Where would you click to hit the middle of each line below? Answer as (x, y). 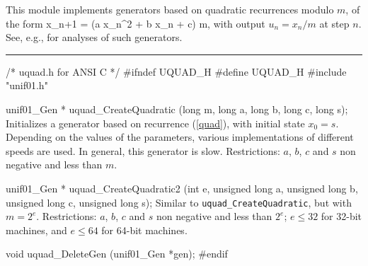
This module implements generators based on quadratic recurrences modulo (170, 9)
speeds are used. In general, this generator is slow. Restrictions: (143, 150)
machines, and (36, 230)
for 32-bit (341, 216)
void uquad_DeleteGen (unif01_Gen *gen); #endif (117, 254)
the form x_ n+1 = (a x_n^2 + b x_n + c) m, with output (136, 23)
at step (334, 23)
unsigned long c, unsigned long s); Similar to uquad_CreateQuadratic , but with (179, 202)
